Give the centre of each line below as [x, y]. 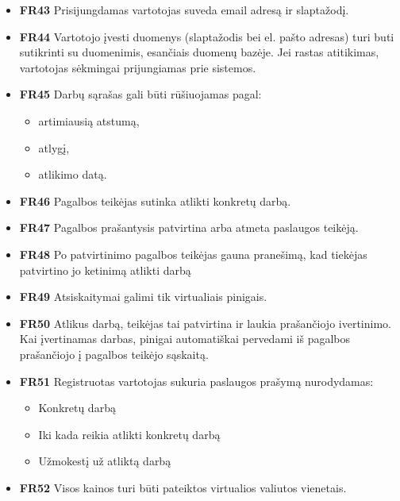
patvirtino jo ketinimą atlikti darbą [105, 270]
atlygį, [54, 147]
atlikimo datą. [73, 174]
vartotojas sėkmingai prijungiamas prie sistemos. [138, 67]
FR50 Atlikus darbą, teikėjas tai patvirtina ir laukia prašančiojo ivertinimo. [205, 323]
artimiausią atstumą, [89, 120]
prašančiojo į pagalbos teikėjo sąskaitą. [114, 354]
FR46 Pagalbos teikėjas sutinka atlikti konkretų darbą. [155, 200]
